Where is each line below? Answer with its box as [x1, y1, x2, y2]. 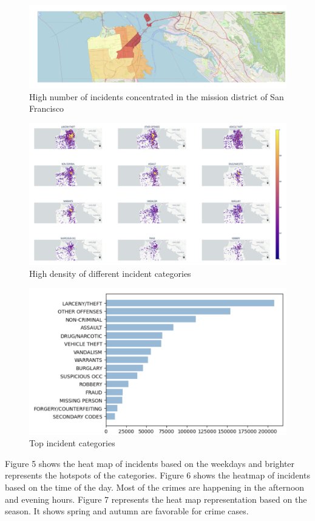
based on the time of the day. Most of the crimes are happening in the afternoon [5, 480, 305, 493]
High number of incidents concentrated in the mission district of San [29, 90, 284, 103]
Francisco [29, 102, 64, 115]
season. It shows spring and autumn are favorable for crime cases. [5, 505, 249, 517]
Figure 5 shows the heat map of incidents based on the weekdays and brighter [5, 457, 295, 469]
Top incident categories [29, 437, 115, 449]
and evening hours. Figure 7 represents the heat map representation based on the [5, 492, 307, 505]
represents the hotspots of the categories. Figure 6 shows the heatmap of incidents [5, 469, 310, 482]
